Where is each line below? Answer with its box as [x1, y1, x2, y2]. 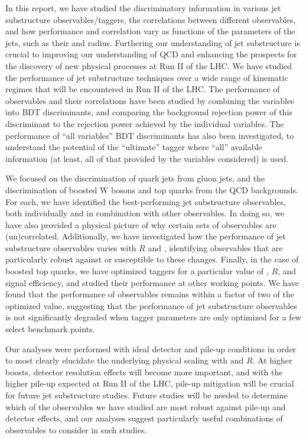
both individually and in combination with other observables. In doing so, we [5, 207, 285, 219]
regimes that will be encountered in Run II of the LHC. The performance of [5, 83, 280, 95]
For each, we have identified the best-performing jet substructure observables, [5, 195, 286, 207]
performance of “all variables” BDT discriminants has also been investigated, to [5, 129, 294, 141]
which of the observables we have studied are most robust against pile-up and [5, 400, 286, 413]
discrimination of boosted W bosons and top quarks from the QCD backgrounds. [5, 183, 298, 196]
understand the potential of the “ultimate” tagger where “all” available [5, 141, 262, 153]
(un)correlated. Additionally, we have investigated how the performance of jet [5, 230, 286, 242]
